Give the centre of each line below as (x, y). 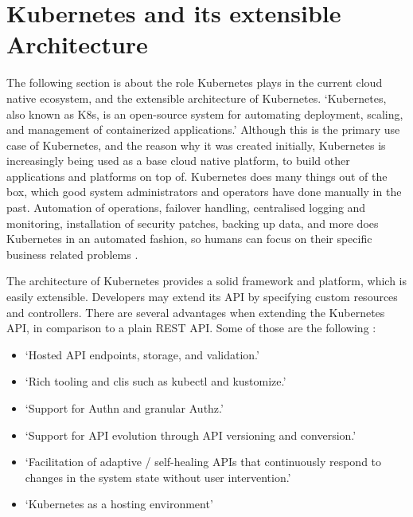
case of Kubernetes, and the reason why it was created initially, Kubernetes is (196, 145)
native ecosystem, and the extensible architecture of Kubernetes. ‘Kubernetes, (197, 98)
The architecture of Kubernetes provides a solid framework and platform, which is (207, 281)
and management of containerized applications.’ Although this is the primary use (203, 129)
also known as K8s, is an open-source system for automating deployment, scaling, (205, 114)
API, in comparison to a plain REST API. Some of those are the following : (191, 328)
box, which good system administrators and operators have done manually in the (204, 192)
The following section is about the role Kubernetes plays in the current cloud (195, 82)
